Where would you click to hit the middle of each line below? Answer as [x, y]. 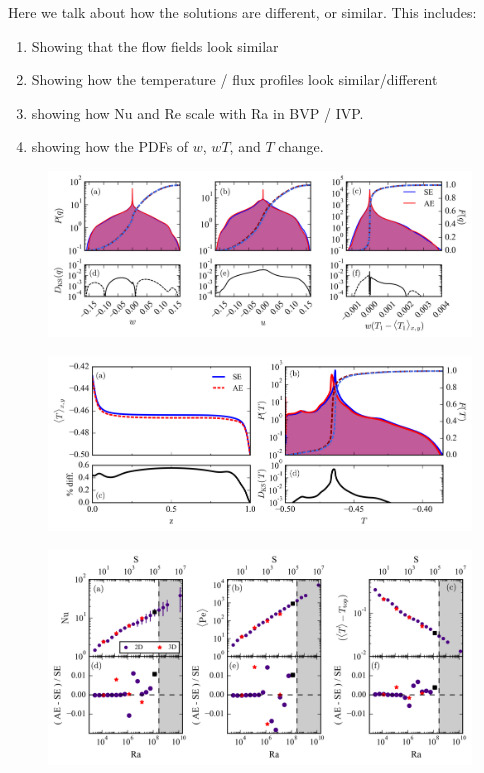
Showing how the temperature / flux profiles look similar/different [234, 79]
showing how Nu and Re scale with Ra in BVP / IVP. [197, 112]
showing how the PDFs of [110, 146]
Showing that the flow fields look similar [155, 45]
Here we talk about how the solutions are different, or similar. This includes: [242, 12]
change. [301, 146]
